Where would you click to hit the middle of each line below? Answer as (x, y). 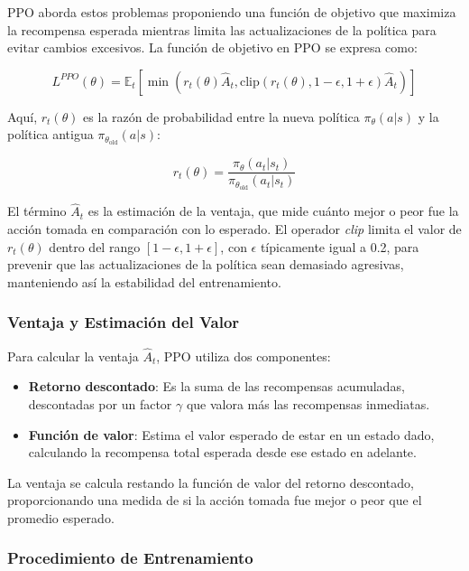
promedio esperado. (61, 517)
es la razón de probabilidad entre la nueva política (221, 116)
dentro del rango (95, 246)
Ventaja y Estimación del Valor (124, 322)
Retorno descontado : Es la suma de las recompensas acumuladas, (216, 386)
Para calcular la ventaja (73, 356)
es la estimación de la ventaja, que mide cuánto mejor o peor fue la (273, 211)
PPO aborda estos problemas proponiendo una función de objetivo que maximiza (232, 12)
